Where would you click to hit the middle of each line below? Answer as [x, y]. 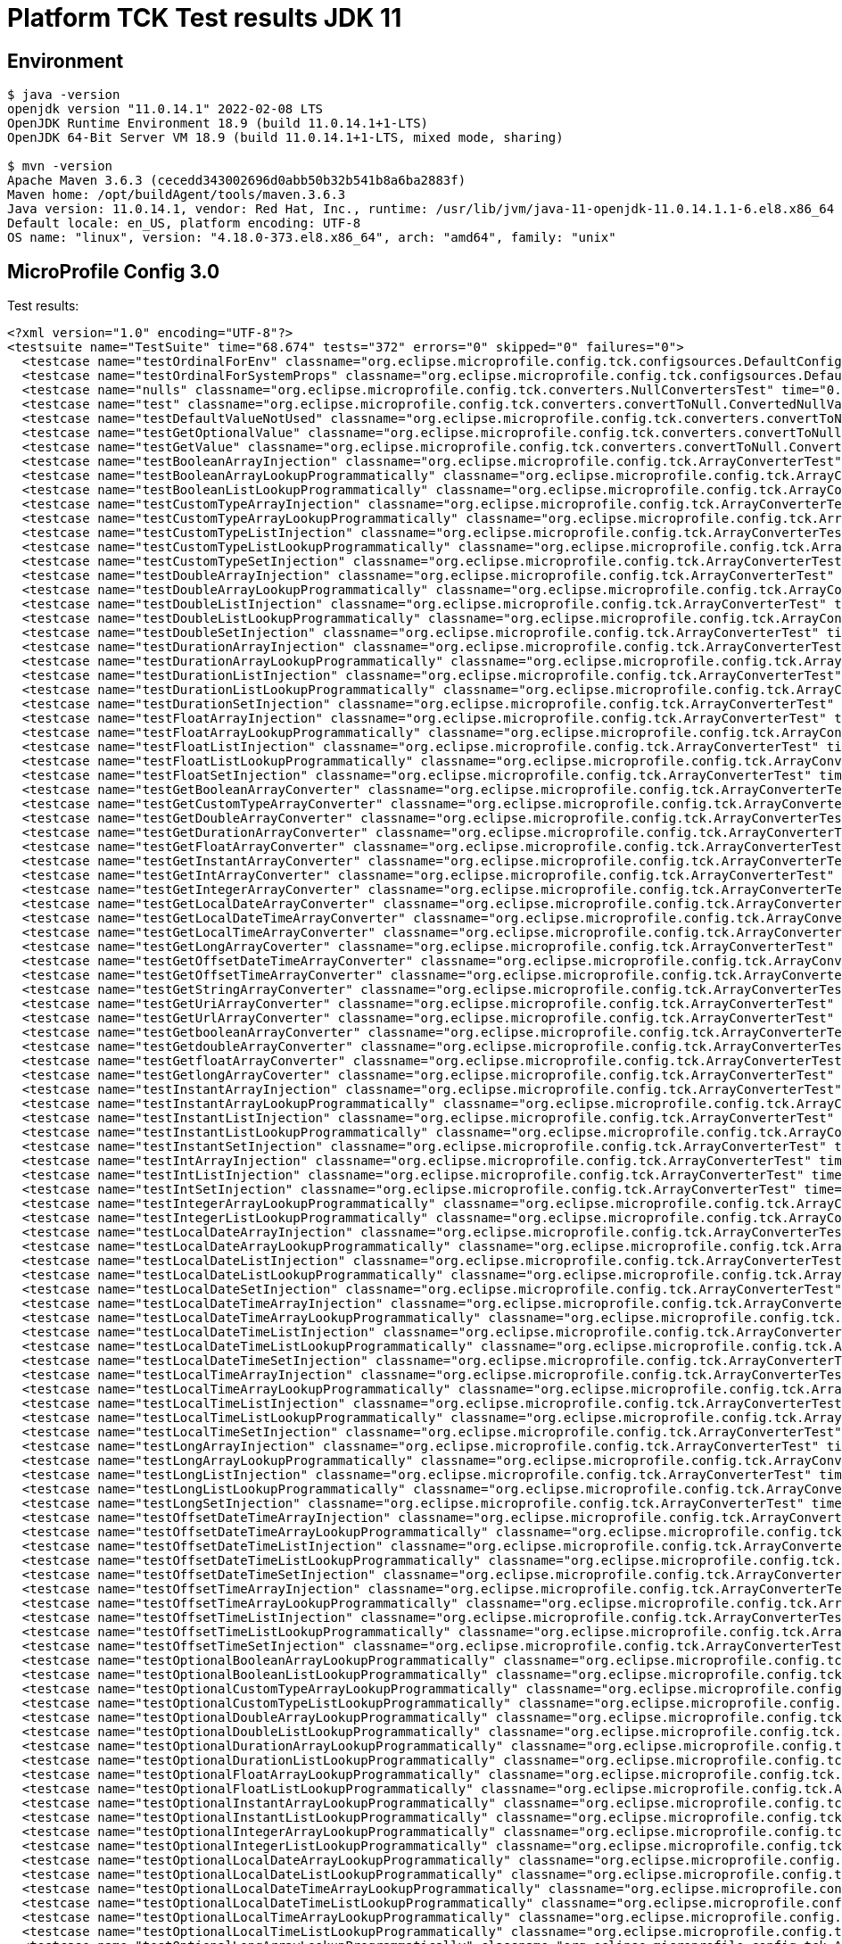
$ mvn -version [60, 166]
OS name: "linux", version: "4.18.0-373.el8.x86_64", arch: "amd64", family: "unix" [312, 238]
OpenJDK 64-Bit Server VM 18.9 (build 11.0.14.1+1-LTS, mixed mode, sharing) [285, 138]
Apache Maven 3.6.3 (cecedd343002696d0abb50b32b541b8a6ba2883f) [237, 181]
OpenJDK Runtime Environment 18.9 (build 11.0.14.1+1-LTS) [218, 124]
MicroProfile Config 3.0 [114, 271]
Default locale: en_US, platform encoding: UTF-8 [184, 223]
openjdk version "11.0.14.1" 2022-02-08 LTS [165, 109]
